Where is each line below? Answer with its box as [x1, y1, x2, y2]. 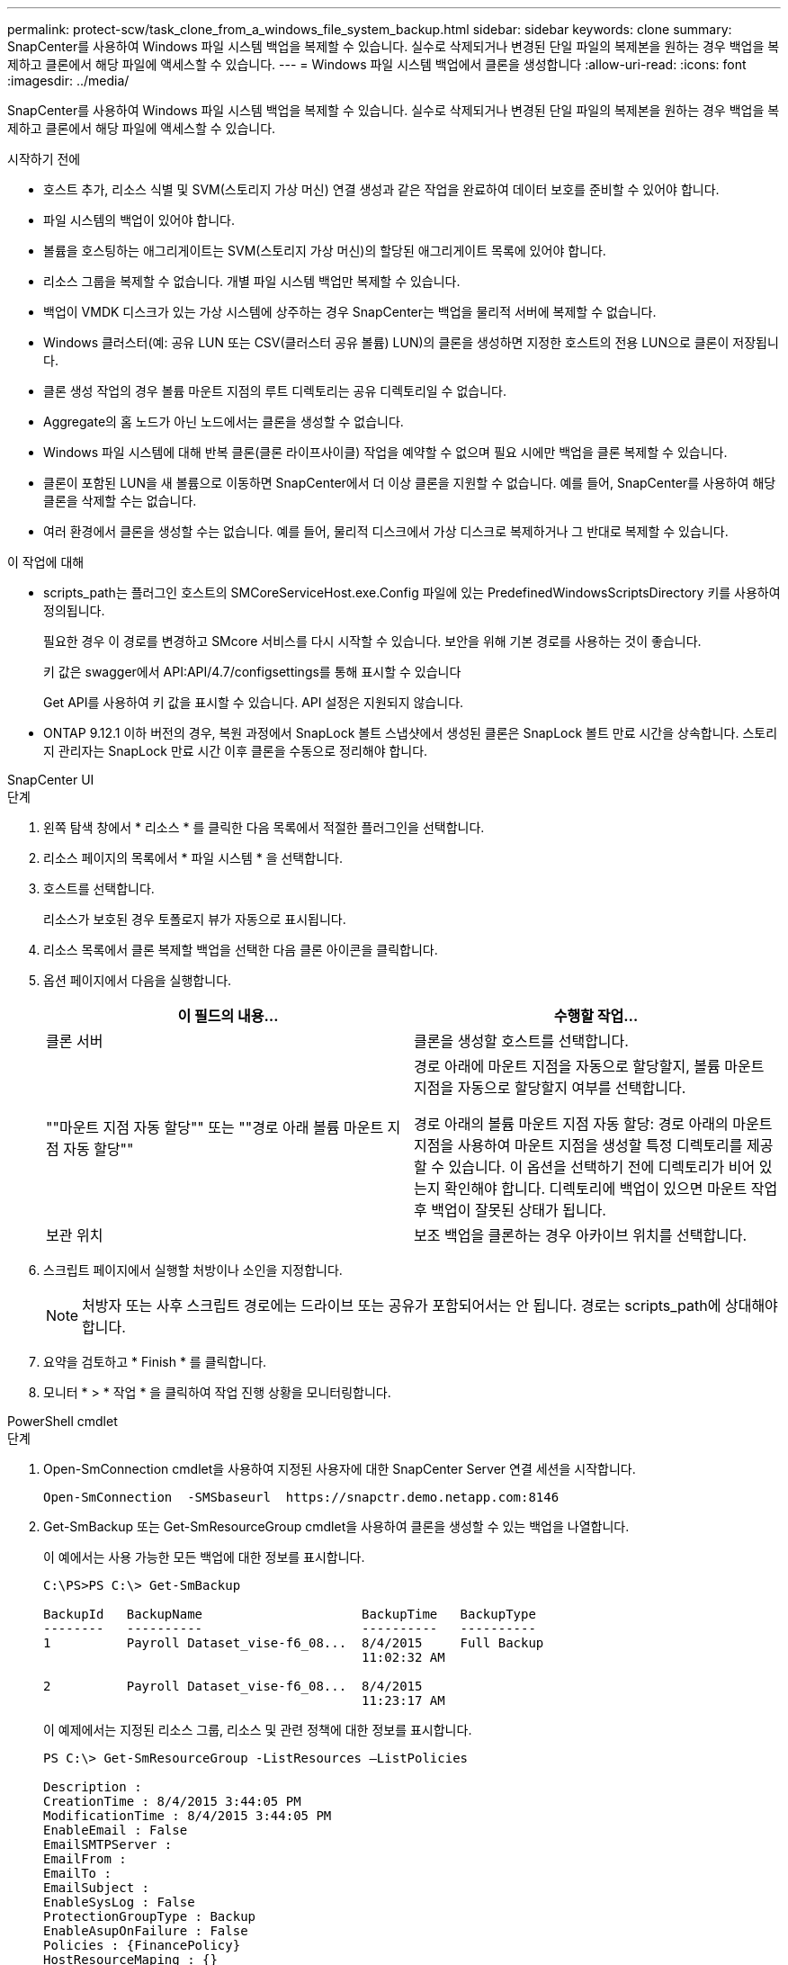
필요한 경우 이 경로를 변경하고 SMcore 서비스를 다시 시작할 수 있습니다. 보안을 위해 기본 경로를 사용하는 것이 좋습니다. [43, 633, 702, 649]
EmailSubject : [43, 1880, 150, 1895]
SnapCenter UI [7, 772, 94, 787]
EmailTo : [43, 1866, 112, 1880]
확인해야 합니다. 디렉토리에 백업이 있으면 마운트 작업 [443, 1180, 778, 1198]
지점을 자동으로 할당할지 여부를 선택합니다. [414, 1079, 686, 1097]
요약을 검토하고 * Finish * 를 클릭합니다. [43, 1354, 267, 1369]
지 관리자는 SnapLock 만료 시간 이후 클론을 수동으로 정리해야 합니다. [43, 743, 428, 758]
